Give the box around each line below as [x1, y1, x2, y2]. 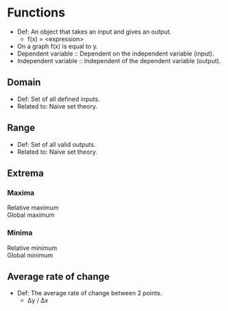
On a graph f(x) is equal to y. [16, 42, 98, 50]
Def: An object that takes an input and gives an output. [16, 27, 172, 36]
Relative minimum [7, 244, 58, 252]
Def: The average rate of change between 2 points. [16, 289, 163, 297]
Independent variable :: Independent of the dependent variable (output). [16, 56, 221, 65]
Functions [7, 5, 65, 21]
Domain [7, 77, 41, 89]
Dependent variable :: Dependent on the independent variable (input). [16, 49, 214, 58]
